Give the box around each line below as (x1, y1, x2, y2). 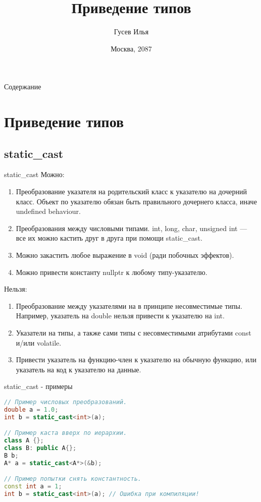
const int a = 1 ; (4, 483, 62, 490)
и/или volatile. (16, 337, 62, 348)
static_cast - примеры (4, 381, 73, 392)
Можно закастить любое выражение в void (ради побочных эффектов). (16, 250, 234, 260)
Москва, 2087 (111, 43, 152, 53)
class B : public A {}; (4, 444, 77, 452)
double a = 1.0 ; (4, 406, 59, 413)
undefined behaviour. (16, 206, 81, 216)
